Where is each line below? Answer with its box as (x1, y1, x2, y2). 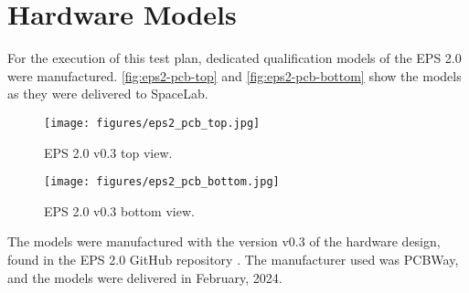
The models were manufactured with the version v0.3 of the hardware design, (7, 232, 441, 251)
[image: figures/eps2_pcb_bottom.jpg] (44, 175, 280, 189)
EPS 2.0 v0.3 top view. (44, 142, 173, 162)
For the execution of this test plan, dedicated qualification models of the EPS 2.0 (7, 48, 462, 68)
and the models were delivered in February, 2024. (7, 267, 282, 287)
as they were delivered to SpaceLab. (7, 84, 208, 103)
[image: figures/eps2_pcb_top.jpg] (44, 116, 261, 130)
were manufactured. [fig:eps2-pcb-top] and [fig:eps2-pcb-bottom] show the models (7, 66, 462, 85)
